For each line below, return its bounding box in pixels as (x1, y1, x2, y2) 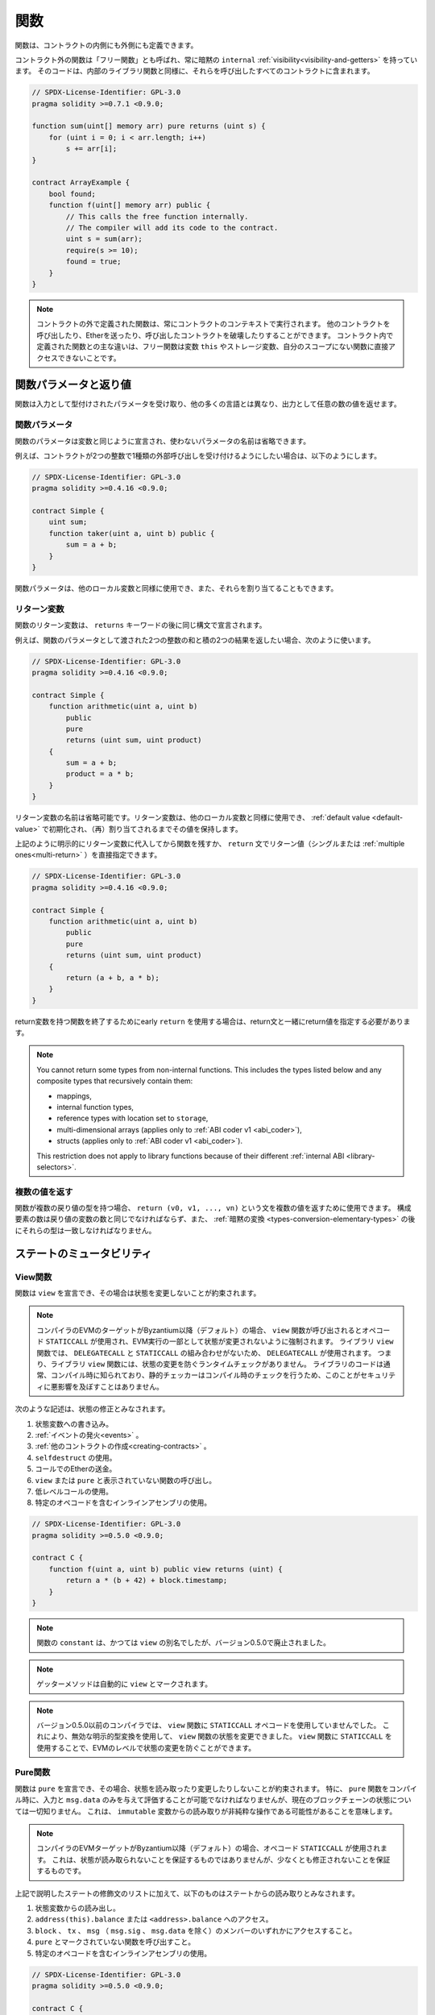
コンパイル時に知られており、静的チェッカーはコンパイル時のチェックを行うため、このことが (50, 1370, 361, 1380)
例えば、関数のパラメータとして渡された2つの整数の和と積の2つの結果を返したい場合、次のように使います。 (14, 635, 375, 645)
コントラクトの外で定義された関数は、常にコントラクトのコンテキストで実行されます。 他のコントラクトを (36, 319, 391, 329)
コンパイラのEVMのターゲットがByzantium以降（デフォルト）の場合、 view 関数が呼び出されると (36, 1325, 362, 1335)
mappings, (56, 1091, 92, 1100)
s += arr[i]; (65, 144, 118, 153)
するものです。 (36, 1866, 86, 1876)
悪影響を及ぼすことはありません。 (50, 1381, 164, 1391)
